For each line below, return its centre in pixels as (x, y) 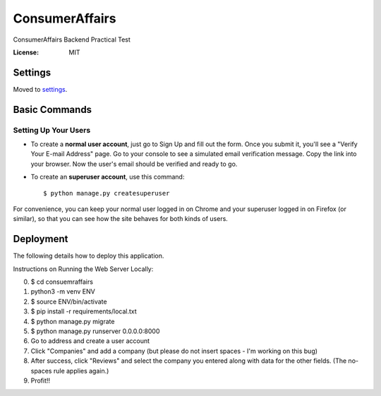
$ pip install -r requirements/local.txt (84, 311)
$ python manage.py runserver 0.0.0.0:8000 (95, 331)
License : (26, 52)
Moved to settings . (40, 89)
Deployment (41, 239)
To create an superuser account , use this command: (108, 177)
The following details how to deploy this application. (89, 256)
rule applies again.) (81, 371)
